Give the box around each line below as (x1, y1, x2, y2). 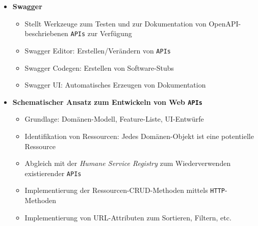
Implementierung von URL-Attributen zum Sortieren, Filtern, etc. (24, 212, 231, 222)
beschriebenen (24, 28, 68, 39)
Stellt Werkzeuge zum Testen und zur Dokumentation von (24, 18, 207, 29)
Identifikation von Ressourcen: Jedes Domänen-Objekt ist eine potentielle (24, 130, 254, 141)
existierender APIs (24, 167, 82, 178)
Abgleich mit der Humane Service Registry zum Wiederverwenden (24, 158, 231, 168)
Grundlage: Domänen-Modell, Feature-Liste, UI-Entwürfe (24, 114, 204, 124)
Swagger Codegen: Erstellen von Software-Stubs (24, 62, 174, 73)
